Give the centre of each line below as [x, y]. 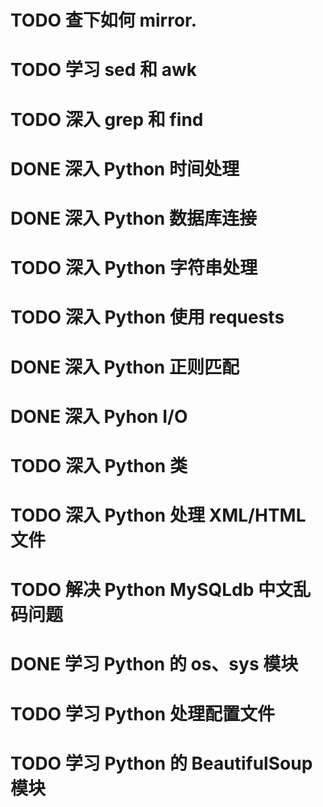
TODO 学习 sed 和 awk [104, 70]
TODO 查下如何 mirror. [104, 20]
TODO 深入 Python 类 [99, 465]
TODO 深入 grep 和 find [107, 119]
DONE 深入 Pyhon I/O [99, 416]
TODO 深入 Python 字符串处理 [134, 268]
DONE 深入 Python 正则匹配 [125, 367]
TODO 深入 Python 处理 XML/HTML [158, 515]
